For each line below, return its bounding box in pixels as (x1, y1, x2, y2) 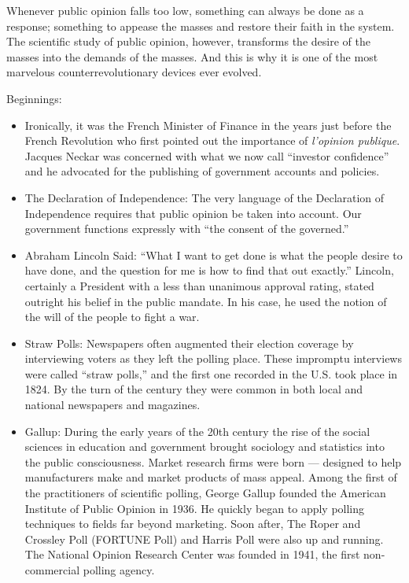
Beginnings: (6, 90, 62, 106)
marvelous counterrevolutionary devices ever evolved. (6, 64, 262, 80)
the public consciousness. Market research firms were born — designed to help (24, 453, 402, 470)
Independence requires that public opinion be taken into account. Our (24, 205, 362, 221)
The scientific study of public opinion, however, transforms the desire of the (6, 33, 370, 50)
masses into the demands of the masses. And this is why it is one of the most (6, 48, 378, 65)
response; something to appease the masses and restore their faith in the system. (6, 17, 395, 34)
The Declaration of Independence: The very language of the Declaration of (24, 189, 385, 205)
